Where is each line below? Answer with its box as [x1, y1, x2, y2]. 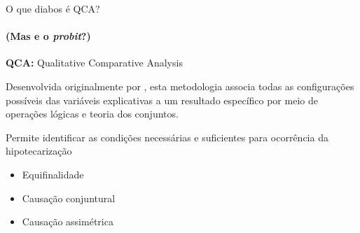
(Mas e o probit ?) [6, 29, 91, 43]
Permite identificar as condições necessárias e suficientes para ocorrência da [6, 129, 328, 144]
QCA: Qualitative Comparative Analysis [6, 55, 183, 70]
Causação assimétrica [22, 214, 113, 229]
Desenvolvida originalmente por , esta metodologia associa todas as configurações [6, 78, 354, 93]
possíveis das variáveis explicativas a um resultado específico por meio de [6, 92, 318, 107]
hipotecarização [6, 143, 72, 158]
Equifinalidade [22, 167, 84, 181]
